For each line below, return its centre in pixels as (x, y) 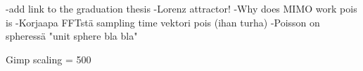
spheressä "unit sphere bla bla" (72, 36)
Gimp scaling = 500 (49, 59)
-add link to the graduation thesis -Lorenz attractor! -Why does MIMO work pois (181, 8)
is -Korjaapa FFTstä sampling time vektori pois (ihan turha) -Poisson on (163, 22)
